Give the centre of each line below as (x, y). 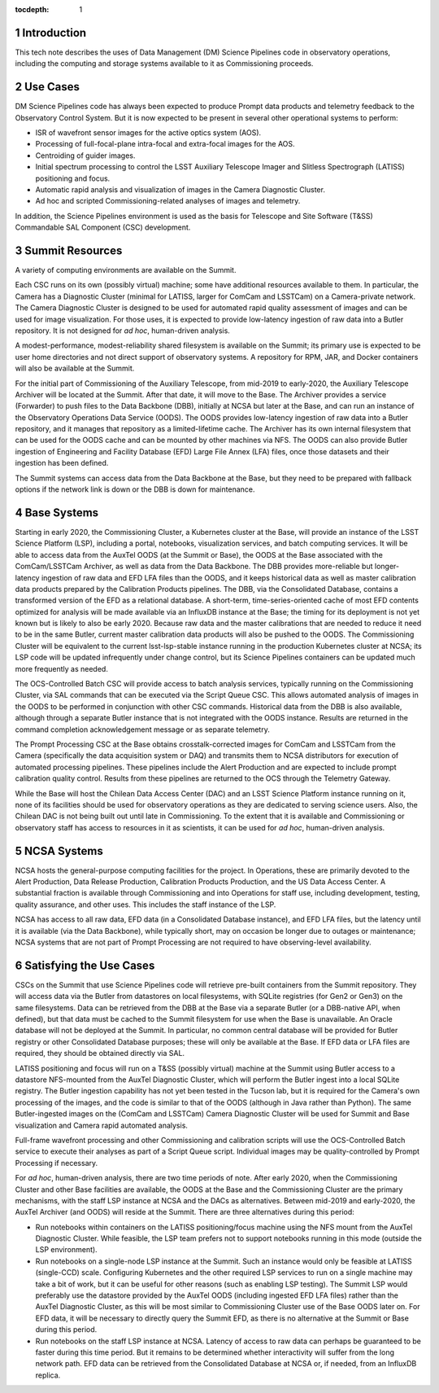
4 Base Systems (57, 513)
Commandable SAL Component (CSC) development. (103, 227)
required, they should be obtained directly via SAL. (100, 1054)
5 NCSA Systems (59, 851)
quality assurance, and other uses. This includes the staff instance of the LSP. (146, 905)
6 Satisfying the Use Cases (85, 965)
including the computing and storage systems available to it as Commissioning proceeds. (164, 64)
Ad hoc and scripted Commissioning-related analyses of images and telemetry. (168, 201)
